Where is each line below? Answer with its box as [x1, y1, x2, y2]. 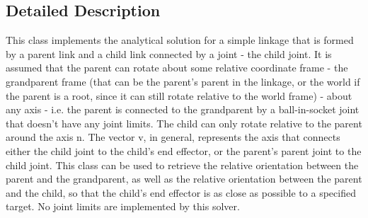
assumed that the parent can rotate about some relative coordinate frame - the [6, 60, 348, 75]
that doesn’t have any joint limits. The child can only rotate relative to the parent [6, 115, 362, 130]
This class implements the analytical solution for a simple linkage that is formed [6, 33, 354, 47]
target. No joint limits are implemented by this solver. [6, 199, 240, 214]
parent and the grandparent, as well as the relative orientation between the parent [6, 171, 362, 186]
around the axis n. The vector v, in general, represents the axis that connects [6, 130, 340, 144]
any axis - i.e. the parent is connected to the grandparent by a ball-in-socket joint [6, 102, 360, 117]
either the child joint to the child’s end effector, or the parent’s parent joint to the [6, 143, 362, 158]
